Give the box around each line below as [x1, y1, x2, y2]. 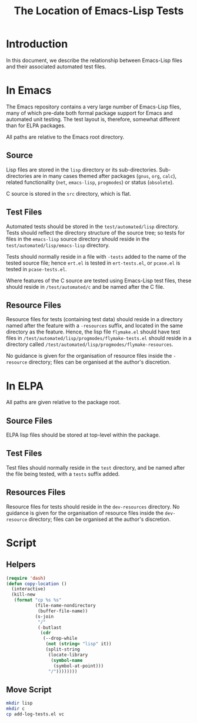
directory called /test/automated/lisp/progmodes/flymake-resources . [6, 341, 173, 348]
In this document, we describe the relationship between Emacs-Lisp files [6, 57, 182, 64]
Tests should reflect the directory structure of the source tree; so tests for [6, 229, 185, 236]
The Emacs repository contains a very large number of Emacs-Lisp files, [6, 103, 181, 110]
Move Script [6, 685, 52, 695]
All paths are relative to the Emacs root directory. [6, 133, 125, 140]
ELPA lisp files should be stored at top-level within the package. [6, 431, 161, 438]
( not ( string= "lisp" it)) [45, 641, 112, 647]
